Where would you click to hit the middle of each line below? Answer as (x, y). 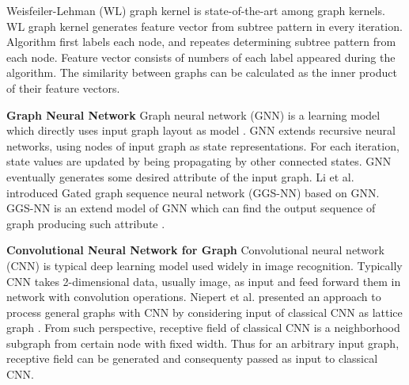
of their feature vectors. (63, 88)
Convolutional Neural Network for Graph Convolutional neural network (195, 250)
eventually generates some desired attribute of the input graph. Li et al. (180, 176)
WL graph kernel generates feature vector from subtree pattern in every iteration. (204, 26)
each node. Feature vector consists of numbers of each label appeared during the (201, 57)
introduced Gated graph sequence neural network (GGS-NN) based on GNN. (193, 192)
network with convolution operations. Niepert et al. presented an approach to (194, 297)
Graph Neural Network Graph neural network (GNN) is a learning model (193, 114)
